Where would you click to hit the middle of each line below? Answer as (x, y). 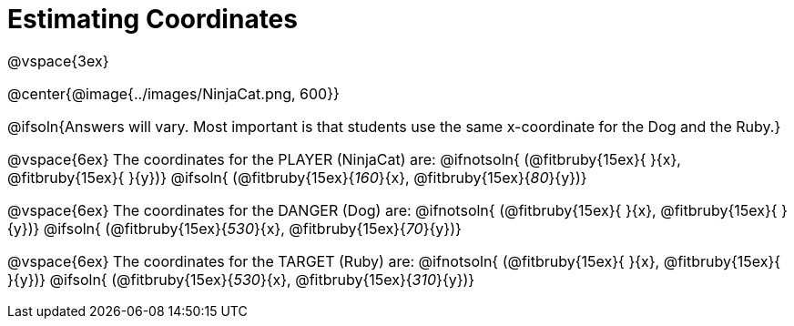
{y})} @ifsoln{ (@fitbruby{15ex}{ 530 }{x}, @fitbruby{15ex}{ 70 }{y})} (234, 228)
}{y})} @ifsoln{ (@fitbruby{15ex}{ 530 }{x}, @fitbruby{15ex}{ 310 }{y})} (241, 279)
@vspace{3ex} (58, 61)
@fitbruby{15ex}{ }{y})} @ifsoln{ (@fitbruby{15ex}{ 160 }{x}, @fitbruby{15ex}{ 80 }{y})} (297, 177)
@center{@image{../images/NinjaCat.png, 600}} (173, 93)
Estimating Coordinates (153, 19)
